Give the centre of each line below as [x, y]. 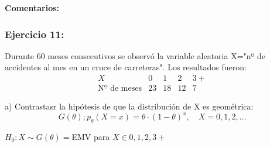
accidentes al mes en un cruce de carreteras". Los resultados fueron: [126, 67]
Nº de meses [120, 89]
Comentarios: [32, 8]
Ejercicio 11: [35, 34]
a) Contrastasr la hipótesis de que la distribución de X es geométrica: [129, 106]
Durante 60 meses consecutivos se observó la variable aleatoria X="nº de [135, 55]
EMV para [91, 136]
